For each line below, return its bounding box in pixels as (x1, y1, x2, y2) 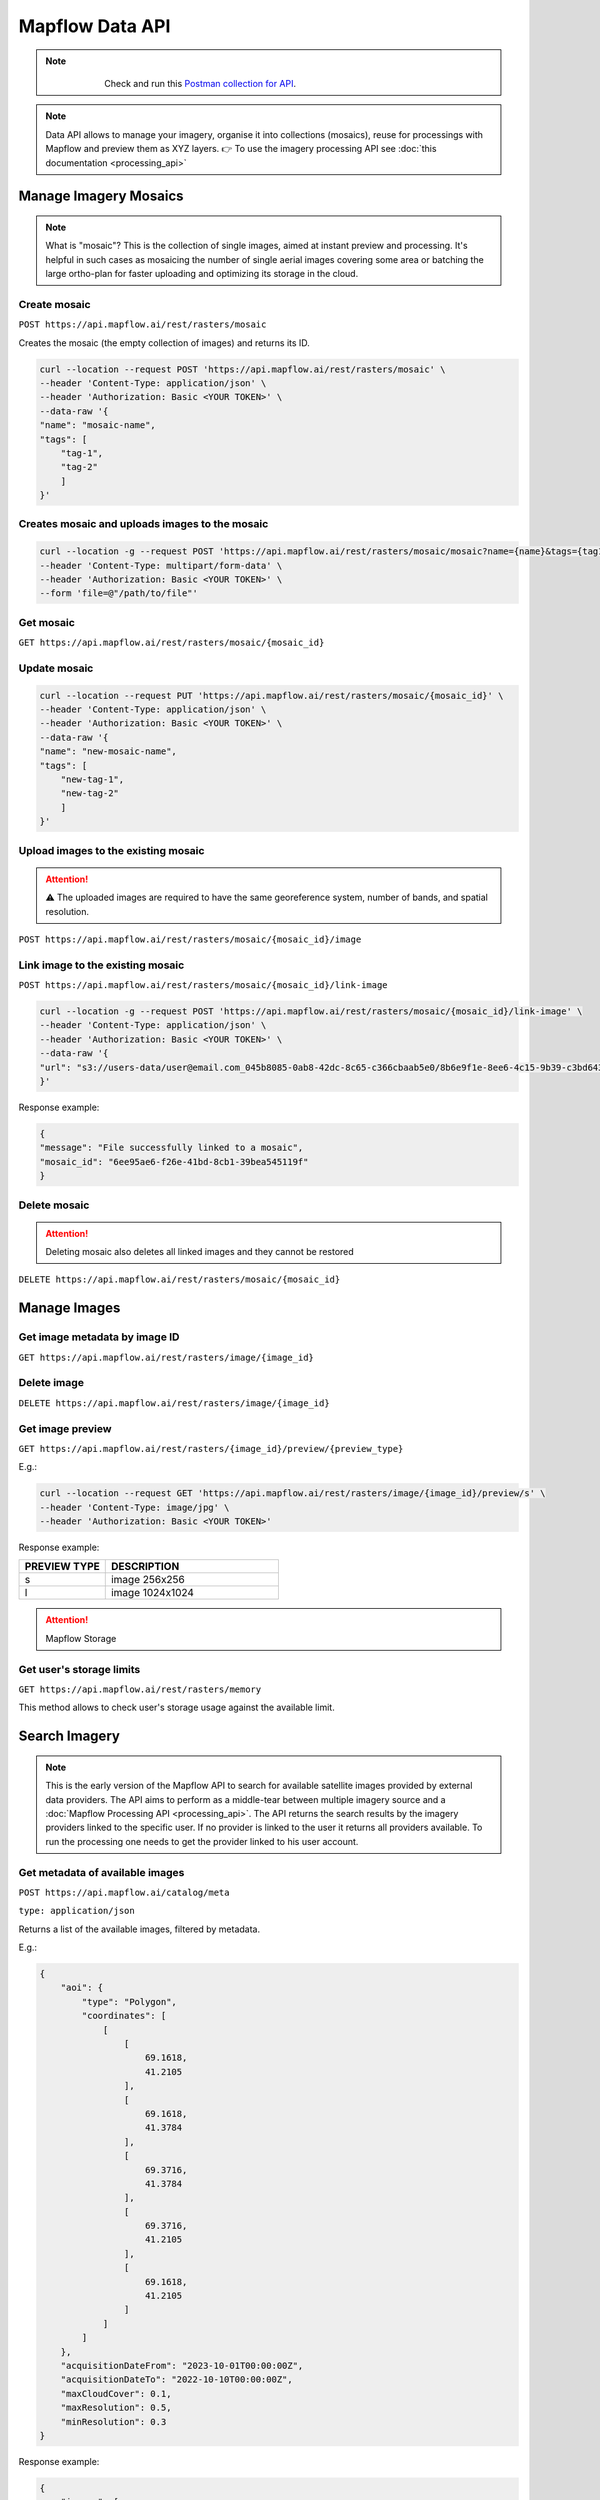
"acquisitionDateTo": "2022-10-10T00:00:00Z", (60, 2374, 294, 2385)
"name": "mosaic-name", (39, 420, 157, 431)
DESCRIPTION (110, 1560, 180, 1574)
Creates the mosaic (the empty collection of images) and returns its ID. (18, 336, 310, 349)
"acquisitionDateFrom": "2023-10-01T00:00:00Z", (60, 2360, 304, 2371)
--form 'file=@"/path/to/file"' (39, 588, 199, 599)
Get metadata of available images (18, 1865, 185, 1879)
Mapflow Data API (18, 15, 171, 37)
